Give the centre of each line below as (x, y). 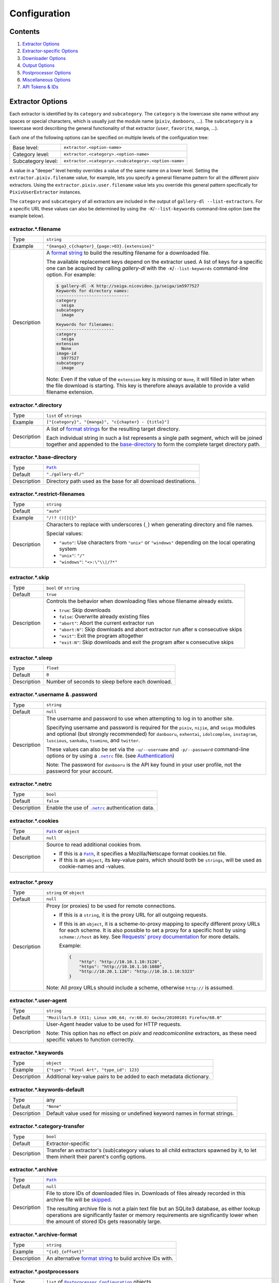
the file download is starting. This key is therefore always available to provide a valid (148, 386)
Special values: (65, 534)
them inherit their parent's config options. (96, 1156)
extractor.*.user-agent (38, 1001)
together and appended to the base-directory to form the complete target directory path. (154, 444)
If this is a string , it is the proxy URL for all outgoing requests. (133, 915)
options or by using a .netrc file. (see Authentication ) (110, 755)
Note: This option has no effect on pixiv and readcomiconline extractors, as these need (151, 1033)
